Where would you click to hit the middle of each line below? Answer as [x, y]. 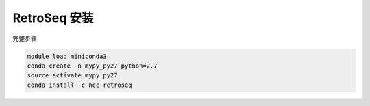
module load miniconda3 [67, 56]
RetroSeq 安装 [53, 18]
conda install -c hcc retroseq [80, 85]
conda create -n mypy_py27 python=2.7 [92, 66]
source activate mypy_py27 [72, 76]
